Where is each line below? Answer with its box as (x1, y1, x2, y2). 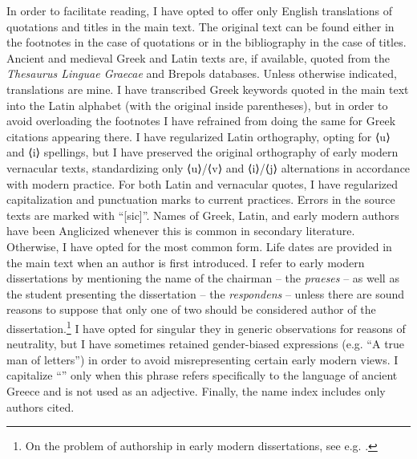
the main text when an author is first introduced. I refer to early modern (6, 254, 365, 270)
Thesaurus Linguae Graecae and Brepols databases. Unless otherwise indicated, (6, 65, 397, 82)
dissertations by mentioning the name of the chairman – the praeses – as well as (6, 270, 399, 286)
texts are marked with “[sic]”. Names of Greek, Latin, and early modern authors (6, 206, 399, 223)
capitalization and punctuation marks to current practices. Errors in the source (6, 191, 395, 208)
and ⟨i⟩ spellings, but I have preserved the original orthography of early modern (6, 144, 399, 160)
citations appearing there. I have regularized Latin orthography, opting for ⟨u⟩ (6, 128, 391, 144)
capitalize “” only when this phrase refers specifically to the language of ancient (6, 367, 398, 384)
